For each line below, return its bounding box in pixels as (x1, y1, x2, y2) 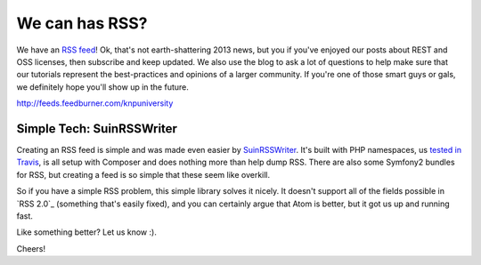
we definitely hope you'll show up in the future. (16, 81, 189, 92)
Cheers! (16, 243, 46, 253)
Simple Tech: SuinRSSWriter (16, 121, 178, 136)
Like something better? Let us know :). (16, 227, 158, 237)
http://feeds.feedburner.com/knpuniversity (16, 98, 174, 108)
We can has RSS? (16, 13, 148, 33)
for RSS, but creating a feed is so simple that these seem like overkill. (16, 169, 271, 180)
